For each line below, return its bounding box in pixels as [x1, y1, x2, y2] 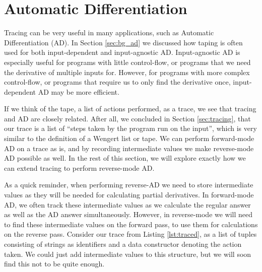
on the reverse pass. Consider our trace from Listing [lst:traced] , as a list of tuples [4, 229, 257, 239]
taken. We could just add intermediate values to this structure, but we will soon [4, 248, 251, 259]
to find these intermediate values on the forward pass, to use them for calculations [4, 219, 258, 229]
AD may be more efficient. [38, 86, 119, 97]
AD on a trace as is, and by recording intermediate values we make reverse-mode [4, 143, 254, 153]
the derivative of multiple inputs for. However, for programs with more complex [4, 66, 250, 77]
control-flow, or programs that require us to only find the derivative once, [4, 77, 231, 87]
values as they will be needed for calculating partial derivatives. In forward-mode [4, 189, 254, 200]
